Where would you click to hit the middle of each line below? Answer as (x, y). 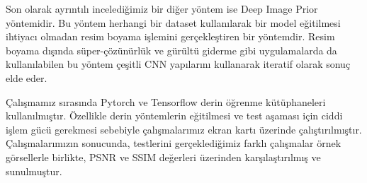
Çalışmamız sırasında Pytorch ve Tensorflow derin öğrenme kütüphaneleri (166, 101)
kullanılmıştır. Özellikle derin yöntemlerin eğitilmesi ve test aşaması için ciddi (174, 116)
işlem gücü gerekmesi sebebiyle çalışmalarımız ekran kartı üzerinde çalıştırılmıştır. (184, 129)
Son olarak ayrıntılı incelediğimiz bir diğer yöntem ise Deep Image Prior (162, 8)
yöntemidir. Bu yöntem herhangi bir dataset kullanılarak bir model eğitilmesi (173, 22)
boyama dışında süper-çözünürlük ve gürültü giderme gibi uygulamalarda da (171, 50)
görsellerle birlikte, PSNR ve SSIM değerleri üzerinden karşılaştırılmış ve (163, 157)
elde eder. (27, 77)
